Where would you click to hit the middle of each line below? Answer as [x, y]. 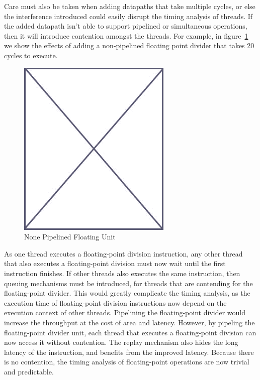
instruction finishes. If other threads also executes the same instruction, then [122, 273]
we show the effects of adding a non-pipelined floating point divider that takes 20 [129, 45]
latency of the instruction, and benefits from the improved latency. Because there [129, 352]
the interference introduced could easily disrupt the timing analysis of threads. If [128, 16]
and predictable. [29, 371]
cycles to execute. [31, 55]
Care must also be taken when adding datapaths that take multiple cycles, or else [130, 6]
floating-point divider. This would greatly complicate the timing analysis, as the [127, 293]
